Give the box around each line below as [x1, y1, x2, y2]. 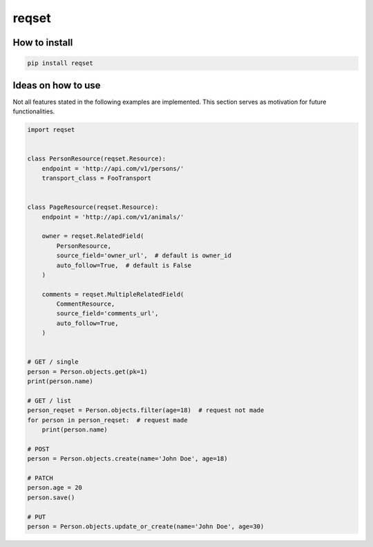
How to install [12, 37, 73, 48]
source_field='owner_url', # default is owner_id [56, 252, 231, 259]
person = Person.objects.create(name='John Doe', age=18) [27, 455, 228, 463]
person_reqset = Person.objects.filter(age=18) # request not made [27, 407, 265, 414]
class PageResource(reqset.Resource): [27, 203, 159, 211]
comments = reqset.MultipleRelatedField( [41, 290, 184, 298]
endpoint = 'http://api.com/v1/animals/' [41, 213, 184, 221]
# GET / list [27, 396, 72, 405]
